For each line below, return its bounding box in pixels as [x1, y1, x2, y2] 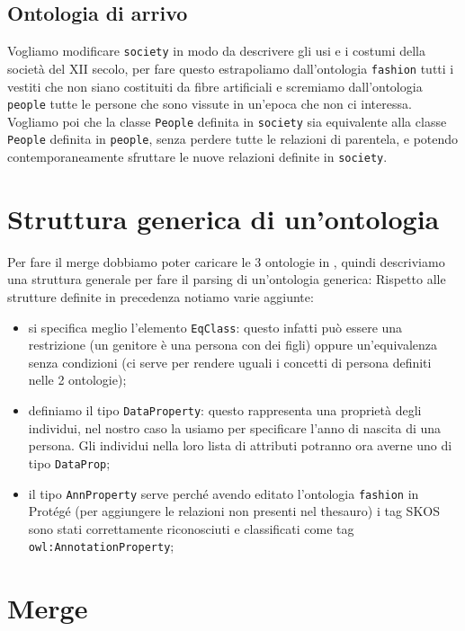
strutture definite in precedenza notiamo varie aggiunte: [7, 288, 314, 307]
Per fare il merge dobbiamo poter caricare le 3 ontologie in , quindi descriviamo [7, 252, 445, 271]
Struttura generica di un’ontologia [7, 200, 440, 236]
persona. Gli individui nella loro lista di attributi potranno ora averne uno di [28, 436, 452, 455]
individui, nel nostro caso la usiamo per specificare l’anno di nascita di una [28, 418, 442, 437]
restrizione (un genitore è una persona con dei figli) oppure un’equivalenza [28, 335, 438, 354]
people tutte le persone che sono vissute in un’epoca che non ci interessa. [7, 94, 412, 113]
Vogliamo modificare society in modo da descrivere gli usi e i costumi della [7, 41, 426, 60]
